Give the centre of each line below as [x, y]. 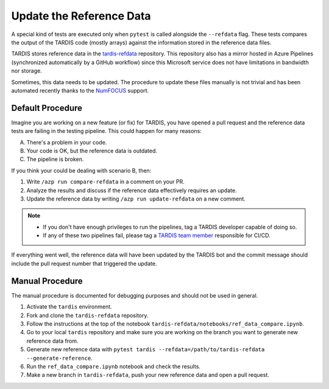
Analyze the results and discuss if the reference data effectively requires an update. [132, 190]
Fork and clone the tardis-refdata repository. [87, 315]
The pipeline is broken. [55, 159]
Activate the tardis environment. [69, 307]
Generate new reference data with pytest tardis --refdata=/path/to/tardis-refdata [146, 349]
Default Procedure [47, 108]
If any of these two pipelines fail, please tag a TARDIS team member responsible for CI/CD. [157, 235]
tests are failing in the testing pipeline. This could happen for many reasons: [107, 131]
